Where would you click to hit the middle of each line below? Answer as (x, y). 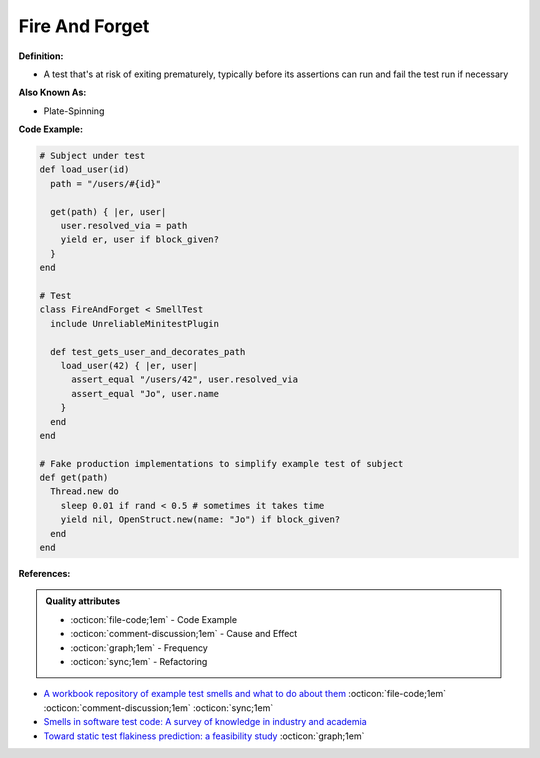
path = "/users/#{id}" (106, 183)
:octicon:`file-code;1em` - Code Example (154, 619)
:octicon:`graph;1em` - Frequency (139, 647)
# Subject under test (92, 156)
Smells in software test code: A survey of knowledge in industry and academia (205, 722)
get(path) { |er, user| (108, 211)
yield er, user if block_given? (140, 239)
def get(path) (74, 478)
